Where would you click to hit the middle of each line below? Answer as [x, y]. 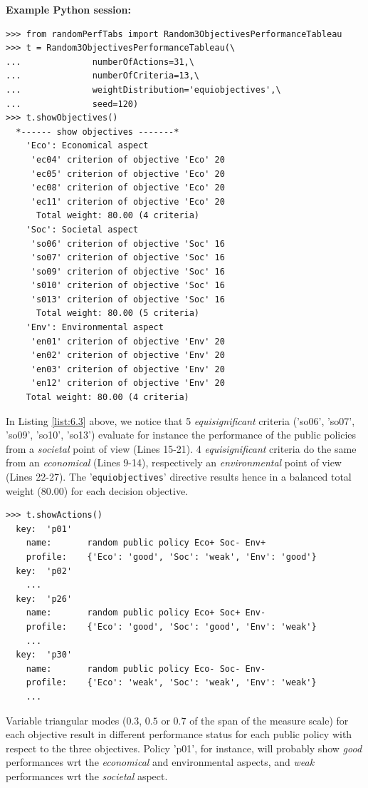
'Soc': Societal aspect [82, 229]
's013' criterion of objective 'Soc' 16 [128, 299]
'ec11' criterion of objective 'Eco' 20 [128, 201]
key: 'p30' [44, 655]
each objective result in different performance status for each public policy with [179, 734]
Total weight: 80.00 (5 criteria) [118, 313]
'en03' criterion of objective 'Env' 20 [128, 369]
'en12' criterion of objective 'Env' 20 [128, 383]
